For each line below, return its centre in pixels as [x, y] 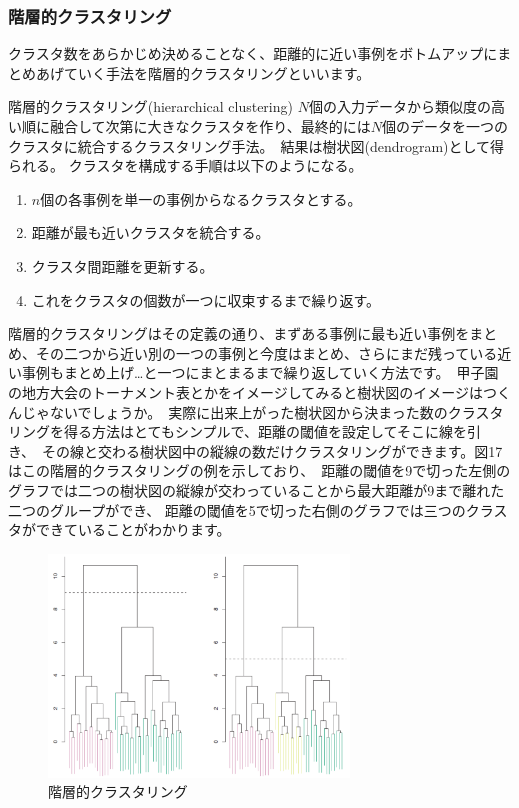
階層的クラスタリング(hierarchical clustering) [150, 106]
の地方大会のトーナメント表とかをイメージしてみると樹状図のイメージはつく [260, 391]
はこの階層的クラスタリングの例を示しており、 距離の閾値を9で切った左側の [259, 470]
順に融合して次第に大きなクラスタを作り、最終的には [196, 126]
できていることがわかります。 [133, 529]
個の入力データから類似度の [399, 106]
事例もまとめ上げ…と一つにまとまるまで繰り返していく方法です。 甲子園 [260, 372]
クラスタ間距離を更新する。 [122, 265]
